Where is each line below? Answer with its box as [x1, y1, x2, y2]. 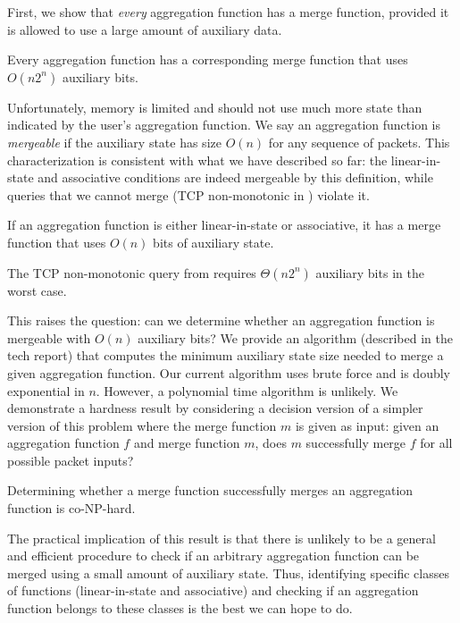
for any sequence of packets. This [268, 132, 450, 151]
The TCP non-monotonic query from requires [7, 263, 256, 282]
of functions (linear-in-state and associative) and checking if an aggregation [7, 581, 419, 600]
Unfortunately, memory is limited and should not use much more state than [7, 97, 422, 116]
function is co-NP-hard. [7, 499, 136, 518]
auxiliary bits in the [315, 263, 424, 282]
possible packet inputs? [7, 450, 134, 469]
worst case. [7, 281, 67, 299]
